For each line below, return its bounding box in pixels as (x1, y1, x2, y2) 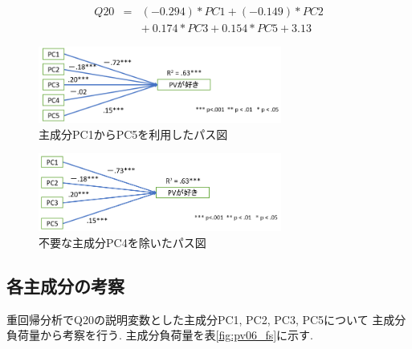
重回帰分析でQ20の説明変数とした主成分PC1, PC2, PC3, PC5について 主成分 (6, 310, 406, 327)
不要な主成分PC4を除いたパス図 (39, 234, 206, 251)
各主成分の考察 (6, 274, 124, 298)
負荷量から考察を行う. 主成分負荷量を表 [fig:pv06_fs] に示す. (6, 327, 314, 343)
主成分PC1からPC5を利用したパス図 (39, 125, 228, 142)
